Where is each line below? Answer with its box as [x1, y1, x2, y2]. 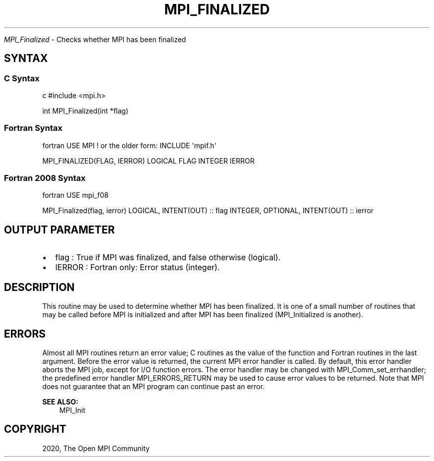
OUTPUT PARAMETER [4, 223, 115, 236]
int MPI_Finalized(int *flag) [42, 106, 129, 115]
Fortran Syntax [4, 123, 62, 133]
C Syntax [4, 73, 40, 83]
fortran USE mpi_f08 [42, 191, 109, 200]
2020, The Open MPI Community [42, 444, 150, 453]
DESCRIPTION [4, 281, 75, 293]
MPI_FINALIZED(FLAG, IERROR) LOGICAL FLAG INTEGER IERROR [42, 156, 255, 165]
